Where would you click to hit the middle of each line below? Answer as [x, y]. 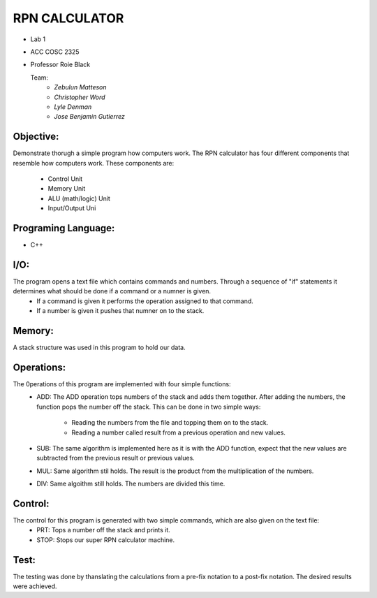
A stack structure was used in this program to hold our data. [99, 348]
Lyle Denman [73, 107]
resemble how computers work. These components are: [94, 163]
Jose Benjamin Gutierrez [90, 117]
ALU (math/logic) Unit [79, 198]
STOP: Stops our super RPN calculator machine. [106, 540]
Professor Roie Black [60, 65]
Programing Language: [64, 228]
